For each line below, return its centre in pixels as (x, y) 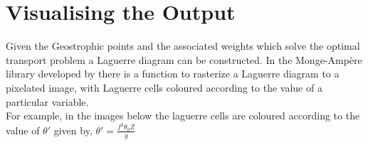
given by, (73, 130)
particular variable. (47, 101)
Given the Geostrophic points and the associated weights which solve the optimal (183, 46)
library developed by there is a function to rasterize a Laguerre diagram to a (173, 74)
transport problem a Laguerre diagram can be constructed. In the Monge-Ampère (184, 59)
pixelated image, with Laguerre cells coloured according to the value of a (164, 87)
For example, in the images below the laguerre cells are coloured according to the (183, 116)
